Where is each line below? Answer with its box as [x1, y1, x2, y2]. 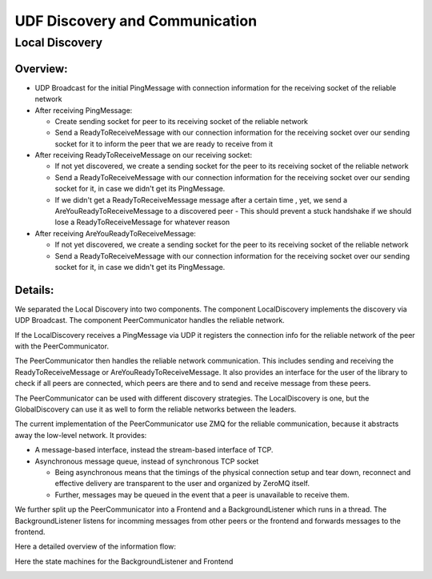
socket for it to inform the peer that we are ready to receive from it [54, 139, 274, 148]
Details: [14, 283, 54, 296]
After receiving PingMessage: [34, 105, 133, 115]
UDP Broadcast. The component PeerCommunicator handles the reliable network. [14, 316, 286, 325]
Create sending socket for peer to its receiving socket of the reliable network [54, 116, 308, 126]
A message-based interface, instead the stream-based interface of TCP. [34, 445, 274, 455]
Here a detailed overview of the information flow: [14, 541, 176, 552]
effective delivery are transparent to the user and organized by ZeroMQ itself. [54, 479, 310, 489]
